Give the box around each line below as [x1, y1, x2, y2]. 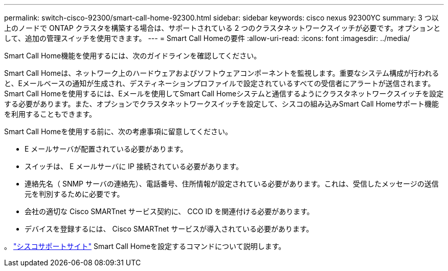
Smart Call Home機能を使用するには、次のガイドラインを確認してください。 [4, 51, 261, 60]
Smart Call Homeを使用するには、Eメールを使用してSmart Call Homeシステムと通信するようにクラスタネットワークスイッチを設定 [4, 89, 444, 98]
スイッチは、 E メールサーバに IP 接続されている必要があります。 [25, 162, 243, 171]
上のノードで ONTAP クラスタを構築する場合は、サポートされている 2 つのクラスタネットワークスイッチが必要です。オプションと [4, 24, 441, 32]
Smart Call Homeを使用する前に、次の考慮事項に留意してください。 [4, 127, 232, 136]
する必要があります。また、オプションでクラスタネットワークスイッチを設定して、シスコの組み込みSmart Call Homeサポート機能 [4, 99, 439, 108]
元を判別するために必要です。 [25, 190, 124, 198]
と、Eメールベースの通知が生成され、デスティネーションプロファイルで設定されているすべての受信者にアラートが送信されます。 [4, 79, 435, 88]
